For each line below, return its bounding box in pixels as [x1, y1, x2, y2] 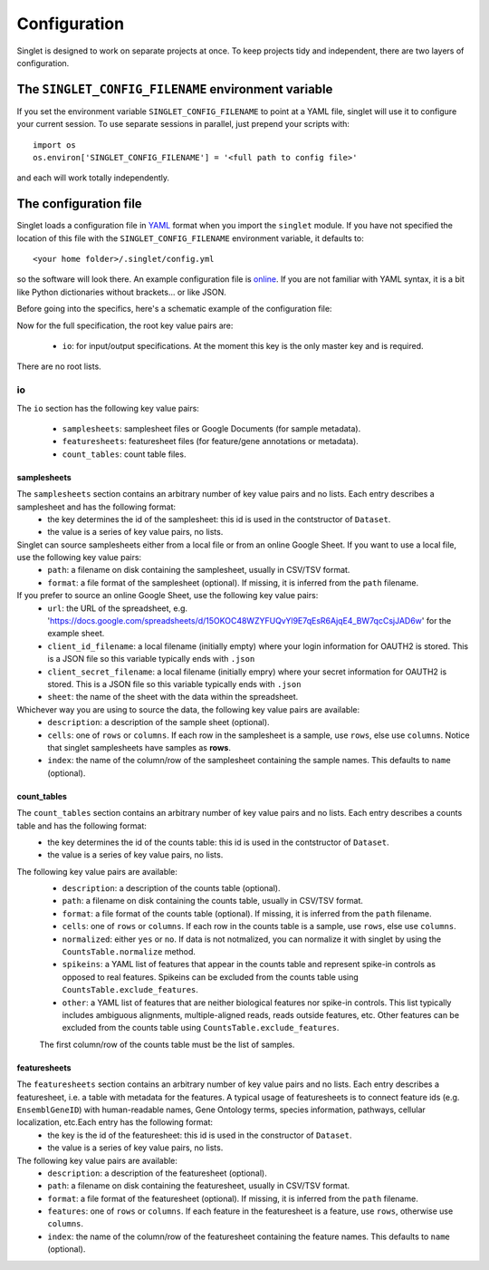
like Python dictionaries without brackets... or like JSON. [16, 286, 226, 297]
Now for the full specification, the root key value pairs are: [16, 320, 234, 331]
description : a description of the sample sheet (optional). [47, 717, 271, 728]
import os [33, 140, 76, 150]
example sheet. [47, 628, 105, 639]
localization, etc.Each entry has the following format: [16, 1117, 213, 1128]
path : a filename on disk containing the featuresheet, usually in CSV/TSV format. [47, 1180, 350, 1191]
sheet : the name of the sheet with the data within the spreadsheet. [47, 692, 299, 703]
